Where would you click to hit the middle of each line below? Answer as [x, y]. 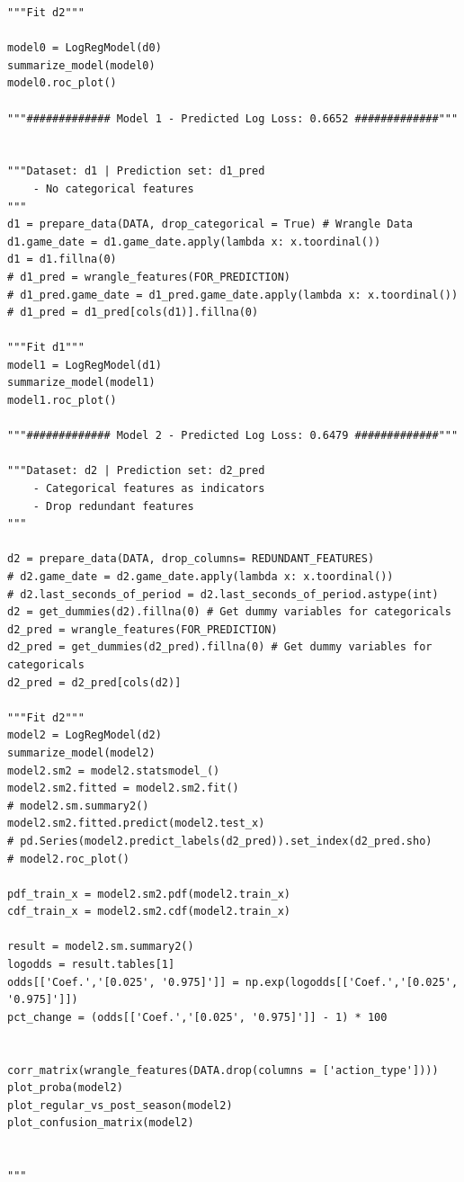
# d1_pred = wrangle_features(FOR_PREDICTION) [149, 277]
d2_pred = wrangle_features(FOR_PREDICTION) [143, 629]
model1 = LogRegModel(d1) [85, 365]
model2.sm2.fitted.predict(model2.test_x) [136, 824]
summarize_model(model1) [81, 383]
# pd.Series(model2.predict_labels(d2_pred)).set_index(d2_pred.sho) [220, 841]
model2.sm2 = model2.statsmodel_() [114, 770]
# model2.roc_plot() [69, 859]
